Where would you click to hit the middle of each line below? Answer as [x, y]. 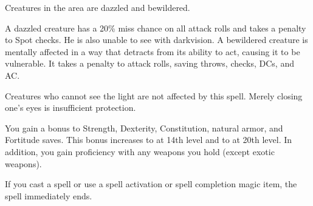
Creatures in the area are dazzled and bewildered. [98, 7]
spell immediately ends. [49, 195]
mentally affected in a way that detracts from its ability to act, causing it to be [153, 51]
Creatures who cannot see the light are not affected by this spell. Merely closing [154, 95]
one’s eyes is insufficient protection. [71, 108]
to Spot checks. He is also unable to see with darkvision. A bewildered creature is [156, 40]
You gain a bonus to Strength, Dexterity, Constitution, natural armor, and [144, 128]
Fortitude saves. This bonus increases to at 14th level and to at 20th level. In [149, 140]
